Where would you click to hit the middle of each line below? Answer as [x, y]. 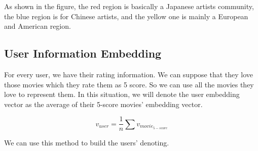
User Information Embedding [83, 53]
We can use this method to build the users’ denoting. [87, 143]
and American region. [38, 26]
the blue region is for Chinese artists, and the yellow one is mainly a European [126, 16]
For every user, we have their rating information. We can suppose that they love [129, 74]
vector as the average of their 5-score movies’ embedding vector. [103, 104]
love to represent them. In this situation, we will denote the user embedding [122, 94]
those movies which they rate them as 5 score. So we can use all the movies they [129, 84]
